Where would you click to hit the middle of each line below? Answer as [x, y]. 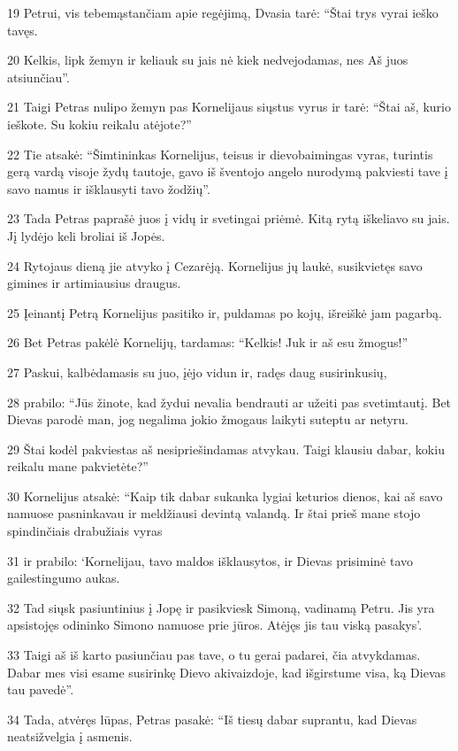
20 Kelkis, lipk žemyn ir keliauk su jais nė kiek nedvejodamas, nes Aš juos [208, 60]
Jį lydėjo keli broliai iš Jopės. [86, 235]
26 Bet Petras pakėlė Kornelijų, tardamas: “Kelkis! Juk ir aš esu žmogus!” [208, 342]
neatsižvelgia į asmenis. [70, 736]
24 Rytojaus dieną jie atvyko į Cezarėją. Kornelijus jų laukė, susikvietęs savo [215, 265]
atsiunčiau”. [38, 77]
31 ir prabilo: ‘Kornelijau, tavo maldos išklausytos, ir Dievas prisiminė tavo [210, 560]
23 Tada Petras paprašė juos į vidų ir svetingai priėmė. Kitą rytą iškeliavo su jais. [229, 218]
